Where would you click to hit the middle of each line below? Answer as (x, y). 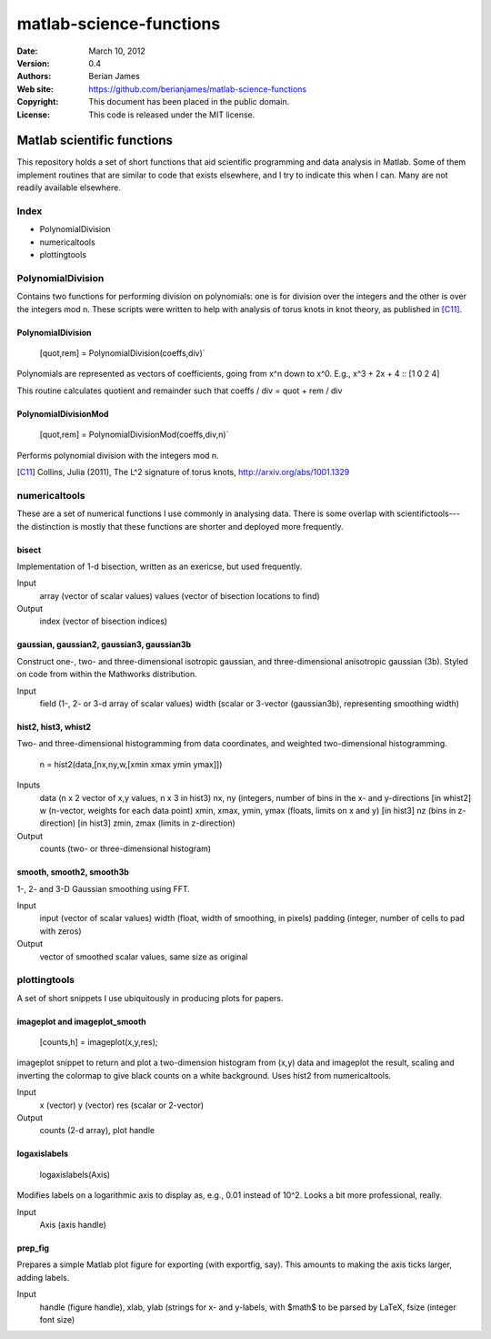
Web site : (35, 89)
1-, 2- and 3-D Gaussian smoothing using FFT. (104, 888)
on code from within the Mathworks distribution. (107, 675)
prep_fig (33, 1248)
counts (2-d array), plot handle (97, 1131)
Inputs (29, 785)
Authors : (34, 76)
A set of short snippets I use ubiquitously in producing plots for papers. (150, 998)
